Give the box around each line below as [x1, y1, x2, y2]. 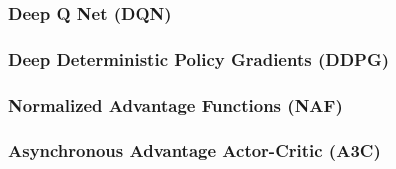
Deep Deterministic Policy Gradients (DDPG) [8, 46, 390, 71]
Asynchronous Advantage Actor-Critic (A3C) [8, 138, 381, 163]
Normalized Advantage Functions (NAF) [8, 92, 343, 117]
